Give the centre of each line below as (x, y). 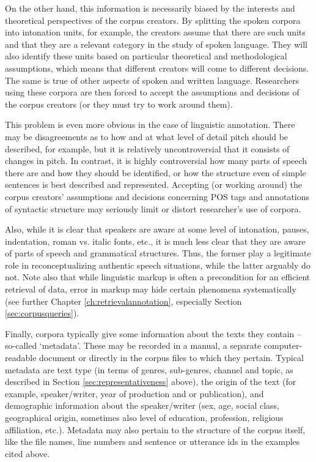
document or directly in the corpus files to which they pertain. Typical (171, 358)
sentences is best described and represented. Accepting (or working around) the (154, 184)
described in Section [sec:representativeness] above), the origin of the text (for (151, 382)
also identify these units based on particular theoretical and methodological (146, 56)
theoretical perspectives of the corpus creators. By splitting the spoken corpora (153, 20)
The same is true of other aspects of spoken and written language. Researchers (152, 80)
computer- (283, 345)
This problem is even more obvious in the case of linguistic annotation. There (150, 125)
